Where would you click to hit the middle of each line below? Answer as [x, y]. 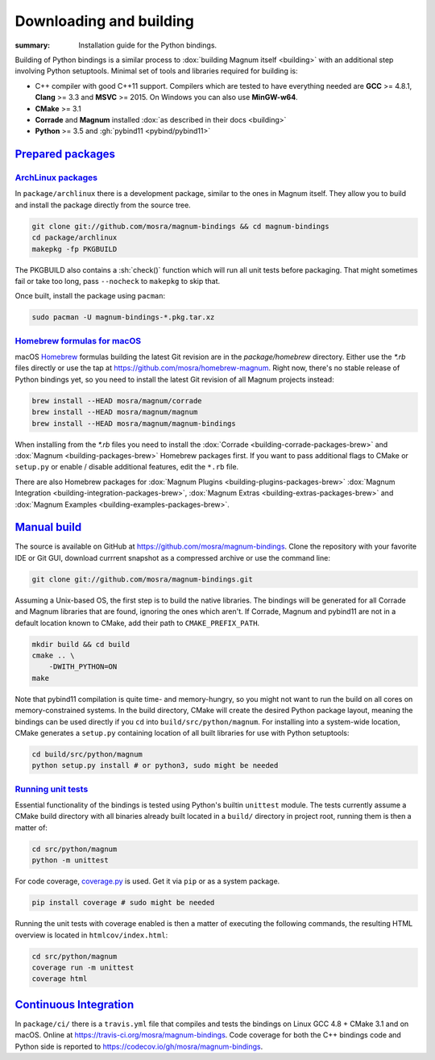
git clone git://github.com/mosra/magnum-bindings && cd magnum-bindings [180, 226]
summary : [33, 45]
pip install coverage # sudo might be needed [123, 903]
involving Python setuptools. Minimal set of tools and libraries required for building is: [156, 71]
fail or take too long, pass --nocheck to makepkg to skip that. [118, 281]
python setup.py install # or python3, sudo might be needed [155, 766]
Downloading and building [105, 21]
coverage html [60, 979]
